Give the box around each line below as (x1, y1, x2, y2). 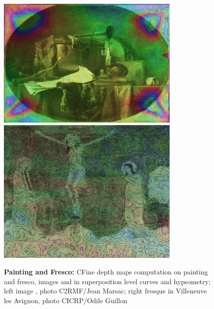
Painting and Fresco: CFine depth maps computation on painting (4, 267, 208, 277)
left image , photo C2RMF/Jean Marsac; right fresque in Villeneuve (4, 286, 207, 296)
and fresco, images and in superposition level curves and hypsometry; (4, 276, 211, 286)
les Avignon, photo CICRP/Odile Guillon (4, 295, 127, 305)
